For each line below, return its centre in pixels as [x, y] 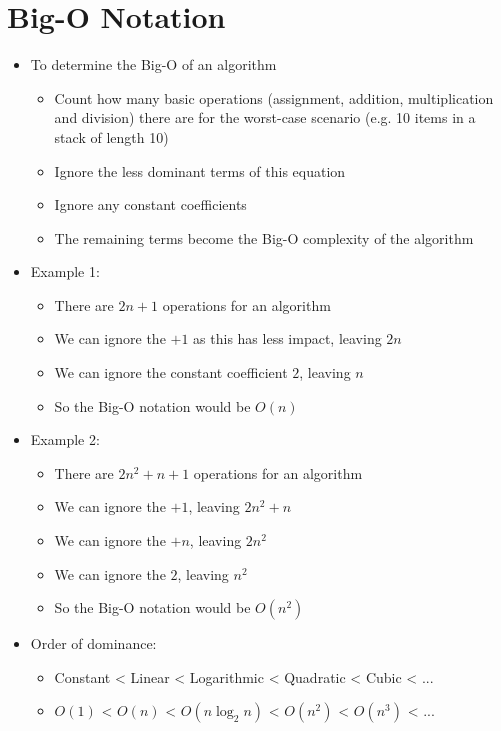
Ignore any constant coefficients [150, 204]
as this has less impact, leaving [287, 338]
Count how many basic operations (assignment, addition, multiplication [274, 97]
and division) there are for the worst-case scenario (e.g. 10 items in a [265, 117]
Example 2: [65, 439]
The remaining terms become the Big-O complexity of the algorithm [264, 237]
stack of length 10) [111, 136]
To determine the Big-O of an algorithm [153, 64]
